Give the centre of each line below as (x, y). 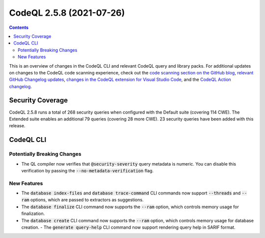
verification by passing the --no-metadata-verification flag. (88, 170)
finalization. (33, 214)
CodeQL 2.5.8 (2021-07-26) (67, 13)
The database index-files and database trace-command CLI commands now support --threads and (131, 193)
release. (17, 126)
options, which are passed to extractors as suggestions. (87, 200)
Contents (19, 27)
